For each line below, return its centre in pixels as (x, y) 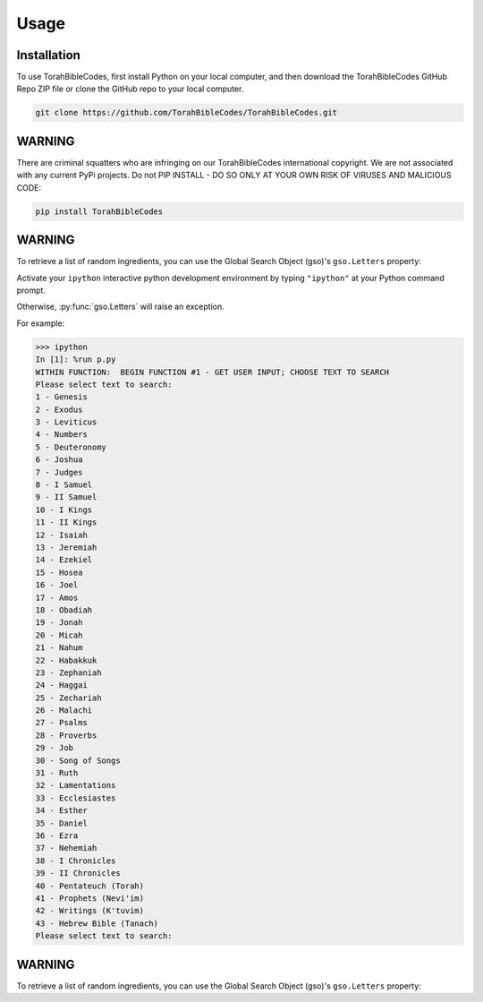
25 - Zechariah (68, 698)
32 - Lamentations (76, 785)
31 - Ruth (57, 773)
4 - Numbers (62, 435)
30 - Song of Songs (78, 760)
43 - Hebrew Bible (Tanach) (97, 923)
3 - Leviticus (66, 422)
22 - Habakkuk (66, 660)
